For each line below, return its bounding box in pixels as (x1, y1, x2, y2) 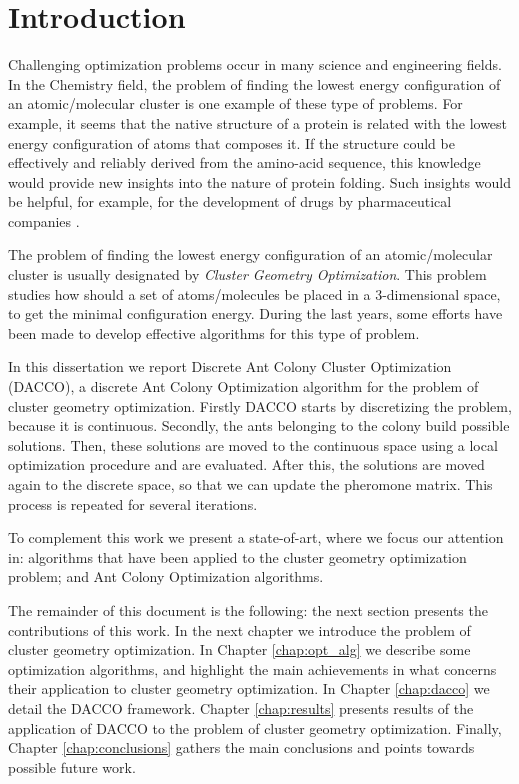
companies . (8, 210, 80, 231)
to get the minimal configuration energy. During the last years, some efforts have (8, 303, 503, 324)
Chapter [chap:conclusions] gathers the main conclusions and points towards (8, 737, 475, 758)
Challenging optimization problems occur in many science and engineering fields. (8, 54, 502, 75)
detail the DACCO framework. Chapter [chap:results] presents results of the (8, 697, 474, 718)
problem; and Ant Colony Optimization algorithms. (8, 566, 324, 587)
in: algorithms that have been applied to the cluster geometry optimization (8, 546, 467, 567)
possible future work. (8, 756, 136, 777)
